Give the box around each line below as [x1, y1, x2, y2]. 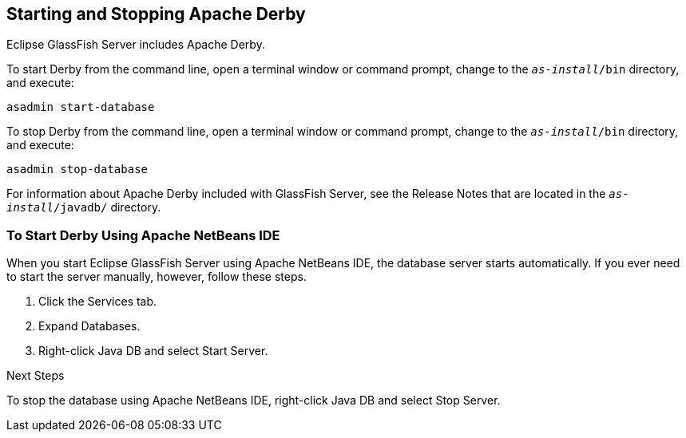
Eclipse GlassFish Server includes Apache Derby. [6, 37, 265, 52]
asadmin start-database [6, 101, 155, 114]
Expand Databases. [38, 319, 141, 333]
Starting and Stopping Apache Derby [6, 4, 306, 24]
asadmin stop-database [6, 163, 149, 176]
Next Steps [6, 369, 65, 383]
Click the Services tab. [38, 294, 157, 309]
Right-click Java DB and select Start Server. [38, 344, 268, 358]
